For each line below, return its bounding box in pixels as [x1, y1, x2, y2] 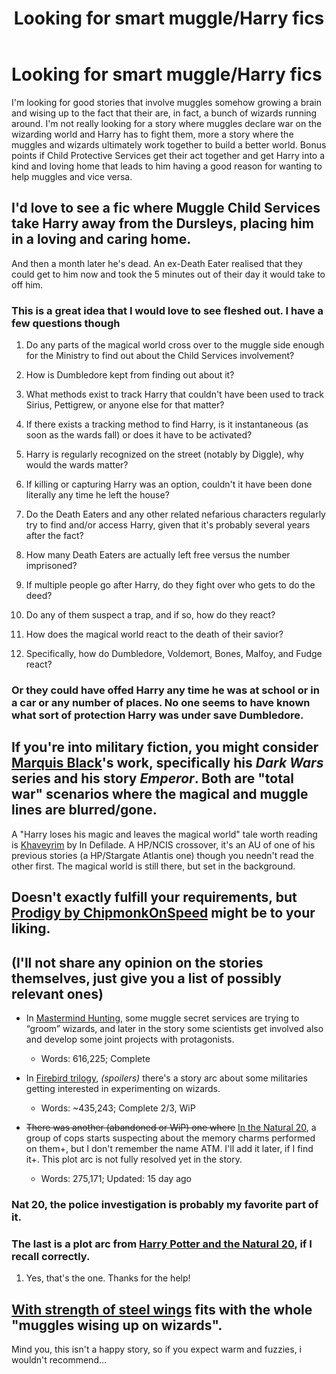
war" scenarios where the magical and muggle [11, 786, 309, 803]
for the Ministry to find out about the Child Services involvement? [25, 350, 295, 362]
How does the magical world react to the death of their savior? [25, 628, 284, 641]
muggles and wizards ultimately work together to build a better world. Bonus [11, 138, 327, 151]
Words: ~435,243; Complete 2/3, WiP [40, 1102, 196, 1114]
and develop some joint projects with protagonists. [25, 1033, 235, 1045]
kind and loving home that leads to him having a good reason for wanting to [11, 160, 323, 172]
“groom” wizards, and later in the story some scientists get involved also [25, 1022, 324, 1034]
